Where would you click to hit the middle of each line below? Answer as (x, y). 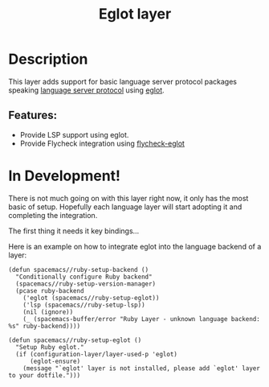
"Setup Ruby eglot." (50, 347)
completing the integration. (53, 215)
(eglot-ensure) (55, 361)
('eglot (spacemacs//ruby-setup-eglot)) (91, 298)
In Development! (65, 176)
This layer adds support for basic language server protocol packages (123, 81)
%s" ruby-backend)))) (45, 326)
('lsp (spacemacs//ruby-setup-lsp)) (84, 305)
